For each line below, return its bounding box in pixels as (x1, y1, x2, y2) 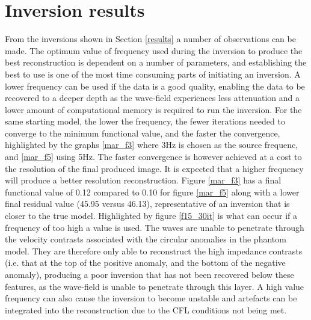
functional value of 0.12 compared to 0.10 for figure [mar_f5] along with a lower (5, 185, 300, 198)
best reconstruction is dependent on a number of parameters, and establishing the (5, 56, 307, 69)
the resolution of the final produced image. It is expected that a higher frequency (5, 162, 304, 174)
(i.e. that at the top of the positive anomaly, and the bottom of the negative (5, 256, 286, 269)
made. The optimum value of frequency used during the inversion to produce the (5, 44, 303, 57)
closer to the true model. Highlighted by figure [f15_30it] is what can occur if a (5, 209, 298, 222)
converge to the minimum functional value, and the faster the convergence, (5, 126, 280, 139)
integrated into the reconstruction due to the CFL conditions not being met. (5, 303, 287, 316)
